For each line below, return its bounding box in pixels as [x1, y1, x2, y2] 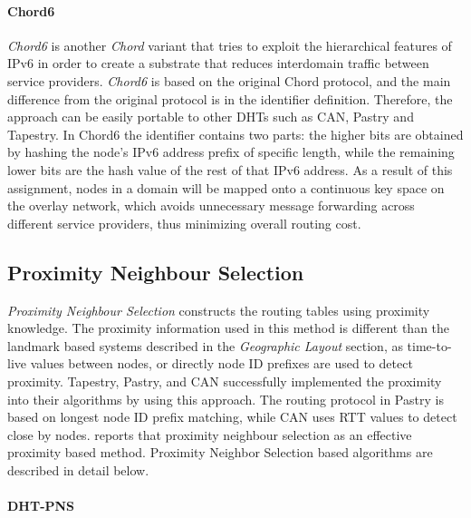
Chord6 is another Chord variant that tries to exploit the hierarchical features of [7, 35, 452, 54]
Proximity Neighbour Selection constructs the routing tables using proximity [7, 300, 430, 319]
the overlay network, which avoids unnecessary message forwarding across [7, 196, 415, 215]
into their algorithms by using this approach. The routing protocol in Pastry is [7, 389, 444, 408]
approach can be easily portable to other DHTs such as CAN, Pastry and [7, 107, 414, 126]
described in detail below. [7, 460, 149, 479]
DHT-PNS [7, 496, 75, 515]
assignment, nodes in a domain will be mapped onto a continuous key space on [7, 178, 445, 197]
